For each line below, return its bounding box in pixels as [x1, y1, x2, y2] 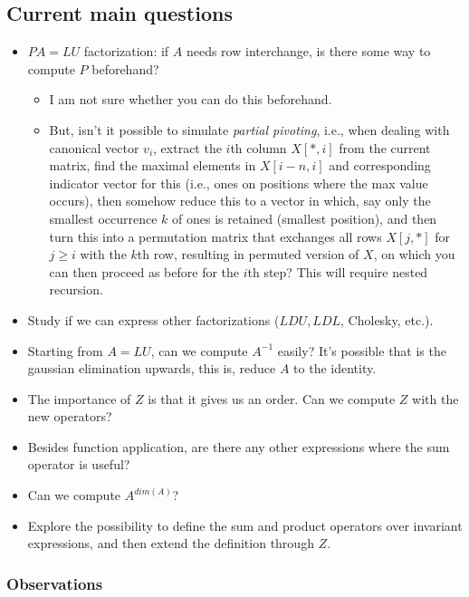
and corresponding [329, 156, 431, 175]
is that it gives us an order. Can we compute [148, 389, 396, 408]
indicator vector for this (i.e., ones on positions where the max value [49, 173, 428, 192]
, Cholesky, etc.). [340, 310, 434, 329]
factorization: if [83, 42, 169, 61]
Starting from [27, 341, 103, 360]
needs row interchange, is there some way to [186, 42, 431, 61]
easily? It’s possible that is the [277, 341, 446, 360]
